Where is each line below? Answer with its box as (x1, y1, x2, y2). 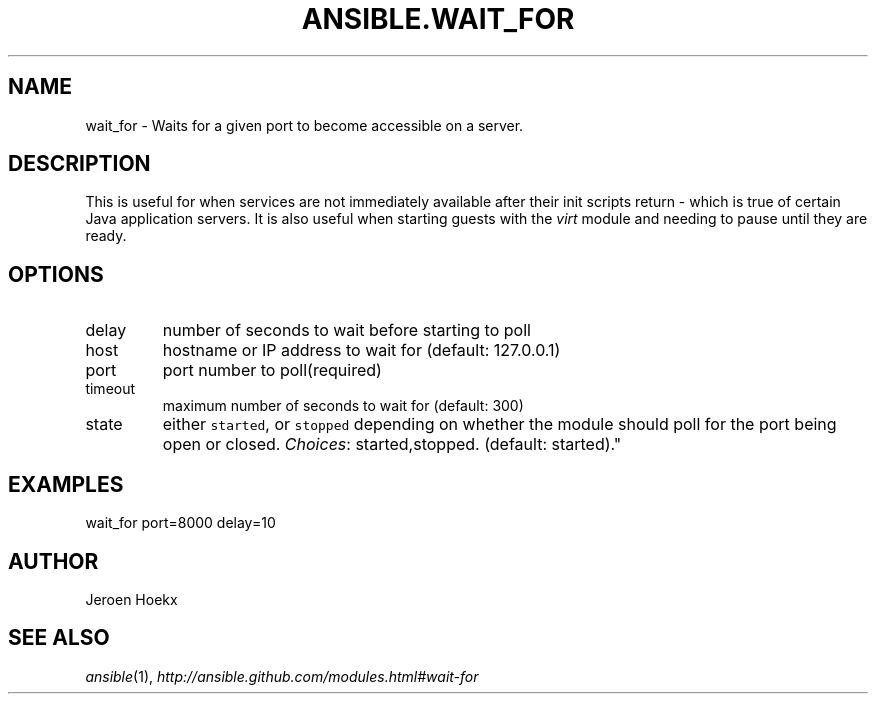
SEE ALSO (8, 625, 110, 651)
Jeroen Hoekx (85, 590, 178, 608)
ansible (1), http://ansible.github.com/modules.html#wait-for (85, 667, 479, 685)
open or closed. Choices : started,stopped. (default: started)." (162, 434, 622, 455)
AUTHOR (8, 548, 99, 574)
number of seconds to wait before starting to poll (162, 320, 531, 341)
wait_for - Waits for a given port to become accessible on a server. (85, 116, 524, 134)
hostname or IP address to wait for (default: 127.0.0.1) (162, 340, 561, 361)
